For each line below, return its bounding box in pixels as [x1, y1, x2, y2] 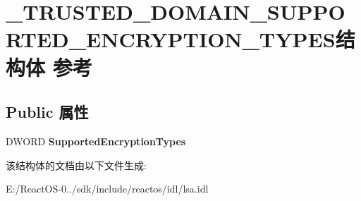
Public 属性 [6, 101, 89, 123]
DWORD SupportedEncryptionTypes [6, 133, 186, 148]
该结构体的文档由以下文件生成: [6, 157, 147, 172]
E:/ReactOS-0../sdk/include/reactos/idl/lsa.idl [6, 181, 209, 196]
